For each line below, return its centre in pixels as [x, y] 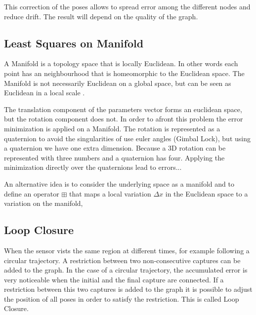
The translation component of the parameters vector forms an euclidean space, [123, 109]
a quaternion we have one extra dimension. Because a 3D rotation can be [115, 148]
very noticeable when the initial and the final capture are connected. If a [114, 279]
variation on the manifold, [43, 203]
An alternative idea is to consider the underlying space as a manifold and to [119, 183]
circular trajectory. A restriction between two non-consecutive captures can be [122, 260]
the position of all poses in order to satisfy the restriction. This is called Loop [122, 298]
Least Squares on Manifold [74, 43]
